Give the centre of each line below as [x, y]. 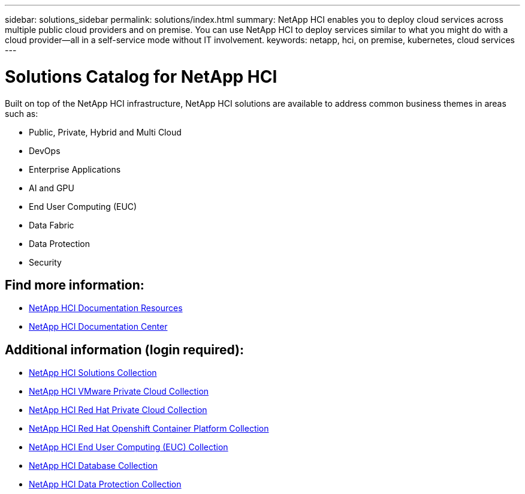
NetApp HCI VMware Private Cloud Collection [119, 391]
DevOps [45, 150]
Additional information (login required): [124, 350]
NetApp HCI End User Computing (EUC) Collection [129, 447]
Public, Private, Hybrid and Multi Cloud [105, 132]
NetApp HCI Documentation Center [98, 327]
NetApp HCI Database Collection [93, 466]
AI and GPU [52, 188]
